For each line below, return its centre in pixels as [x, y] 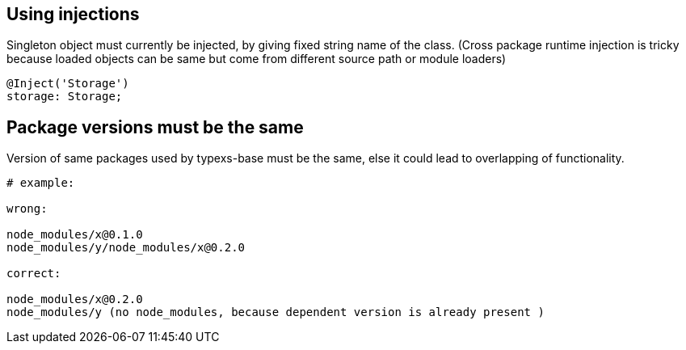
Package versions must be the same [155, 127]
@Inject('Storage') [68, 84]
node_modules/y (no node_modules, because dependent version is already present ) [276, 312]
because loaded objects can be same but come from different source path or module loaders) [257, 59]
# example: [41, 183]
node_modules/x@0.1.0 [75, 235]
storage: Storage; [65, 97]
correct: [34, 274]
